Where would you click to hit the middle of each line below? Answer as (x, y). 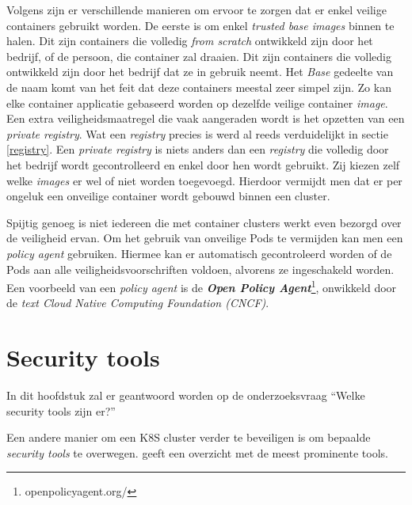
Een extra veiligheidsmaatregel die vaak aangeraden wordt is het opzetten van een (206, 118)
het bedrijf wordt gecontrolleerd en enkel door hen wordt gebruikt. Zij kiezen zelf (203, 164)
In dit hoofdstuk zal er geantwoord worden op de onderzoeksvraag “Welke (186, 395)
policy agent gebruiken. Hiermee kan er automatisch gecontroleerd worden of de (199, 253)
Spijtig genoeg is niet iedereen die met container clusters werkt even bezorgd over (204, 222)
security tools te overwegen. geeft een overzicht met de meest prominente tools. (197, 452)
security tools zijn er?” (61, 410)
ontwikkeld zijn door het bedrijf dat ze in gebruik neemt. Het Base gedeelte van (200, 72)
